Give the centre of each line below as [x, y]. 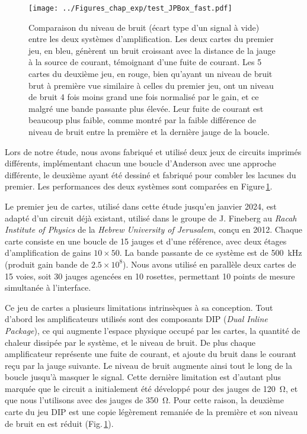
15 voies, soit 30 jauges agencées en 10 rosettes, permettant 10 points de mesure [150, 276]
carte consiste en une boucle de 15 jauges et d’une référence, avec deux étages [146, 241]
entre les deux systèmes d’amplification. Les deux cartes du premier [151, 39]
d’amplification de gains [48, 253]
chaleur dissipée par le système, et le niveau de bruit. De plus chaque [130, 342]
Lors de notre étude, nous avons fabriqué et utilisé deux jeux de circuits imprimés [153, 151]
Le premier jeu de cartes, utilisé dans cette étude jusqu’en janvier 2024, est [141, 206]
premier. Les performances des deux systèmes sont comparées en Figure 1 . [139, 186]
